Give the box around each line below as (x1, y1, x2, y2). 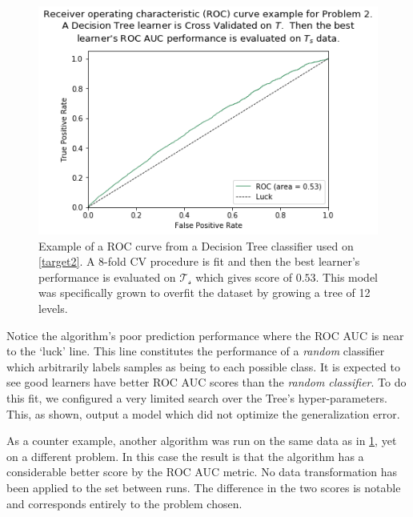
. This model (315, 268, 379, 285)
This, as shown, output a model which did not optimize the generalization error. (6, 405, 400, 422)
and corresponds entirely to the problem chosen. (6, 495, 243, 511)
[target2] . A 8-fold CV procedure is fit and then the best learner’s (38, 253, 360, 270)
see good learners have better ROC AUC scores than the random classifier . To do (6, 374, 407, 391)
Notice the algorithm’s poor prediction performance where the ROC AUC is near (6, 327, 404, 343)
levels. (38, 300, 68, 317)
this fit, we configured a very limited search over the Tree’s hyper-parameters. (6, 389, 387, 406)
